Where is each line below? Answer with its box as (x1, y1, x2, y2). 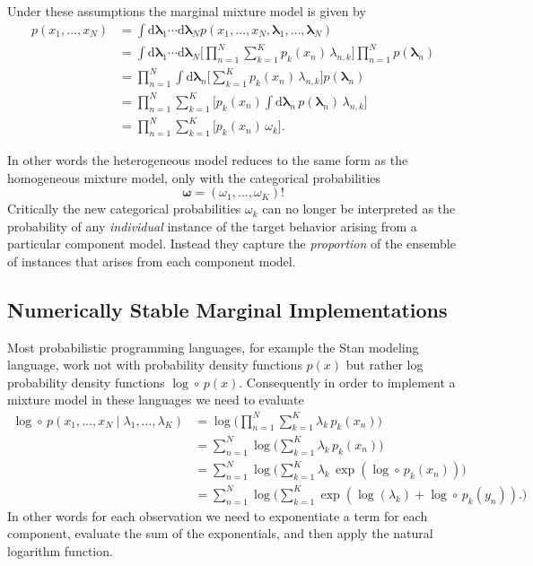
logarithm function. (7, 541, 113, 560)
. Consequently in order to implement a (239, 372, 456, 391)
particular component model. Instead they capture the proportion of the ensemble (7, 234, 456, 253)
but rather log (345, 355, 424, 374)
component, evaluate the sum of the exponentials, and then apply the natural (7, 524, 433, 543)
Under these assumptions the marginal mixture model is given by (7, 2, 366, 20)
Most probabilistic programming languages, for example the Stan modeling (7, 337, 419, 356)
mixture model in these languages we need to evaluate (7, 390, 304, 409)
